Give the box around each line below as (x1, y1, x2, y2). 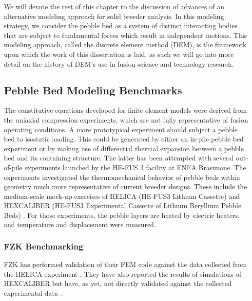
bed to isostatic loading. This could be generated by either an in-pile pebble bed (4, 134, 244, 144)
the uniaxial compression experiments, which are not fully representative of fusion (4, 114, 248, 124)
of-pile (4, 162, 22, 172)
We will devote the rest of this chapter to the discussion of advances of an (4, 1, 225, 11)
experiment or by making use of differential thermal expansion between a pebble (4, 143, 244, 153)
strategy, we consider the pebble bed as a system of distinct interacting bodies (4, 20, 237, 31)
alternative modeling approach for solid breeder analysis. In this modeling (4, 11, 224, 21)
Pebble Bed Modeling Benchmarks (4, 82, 182, 97)
